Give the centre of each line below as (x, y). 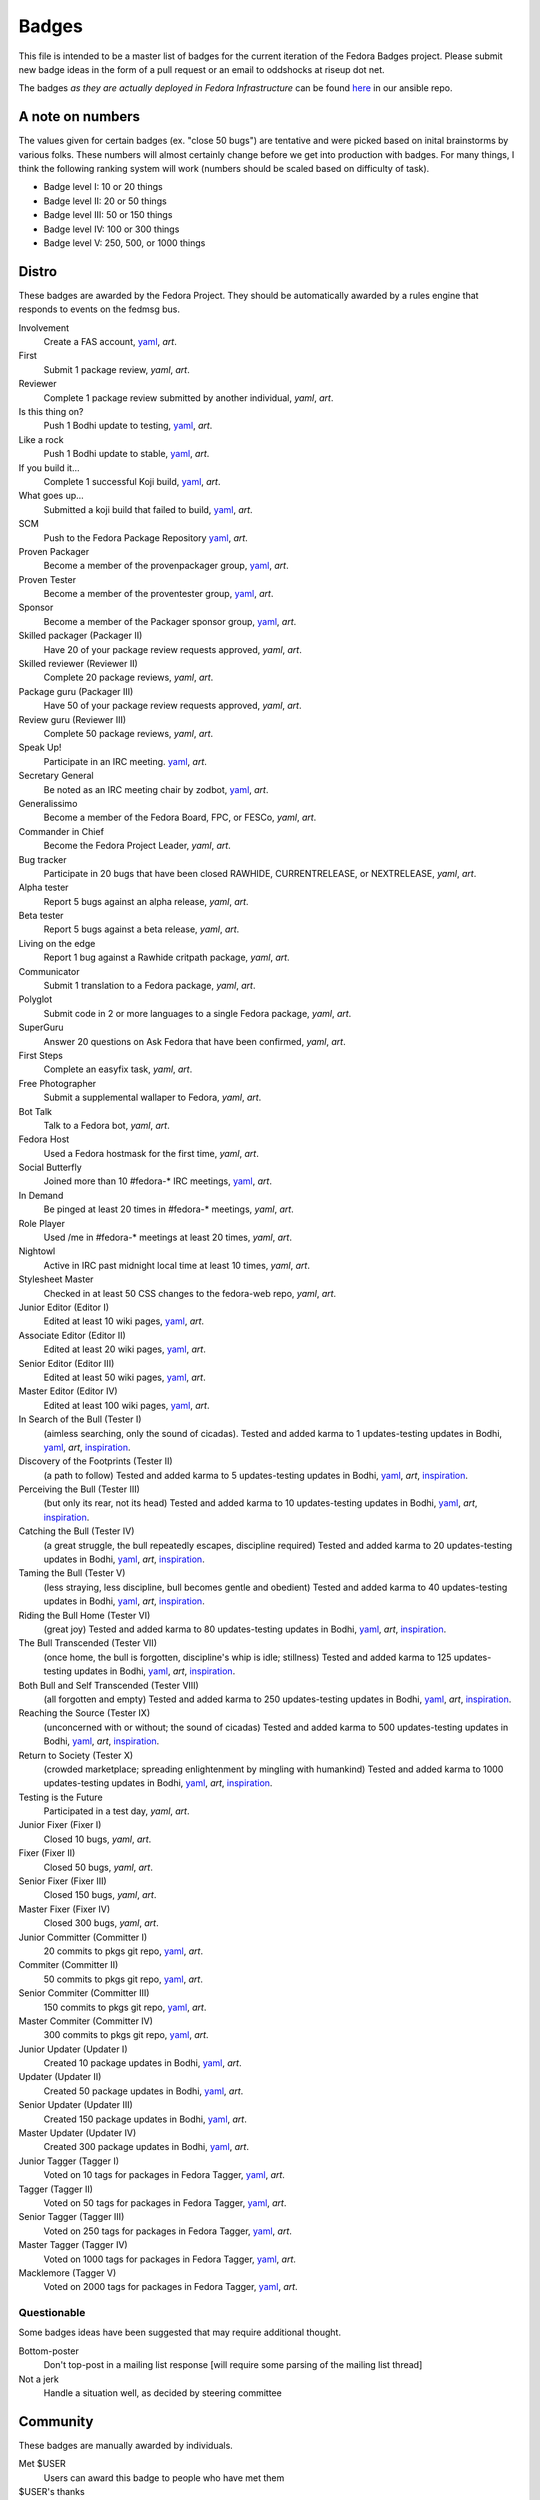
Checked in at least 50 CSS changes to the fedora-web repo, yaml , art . (190, 1293)
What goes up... (51, 496)
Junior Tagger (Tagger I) (69, 2161)
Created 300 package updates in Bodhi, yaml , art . (146, 2147)
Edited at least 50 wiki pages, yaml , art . (124, 1377)
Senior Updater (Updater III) (76, 2105)
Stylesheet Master (56, 1279)
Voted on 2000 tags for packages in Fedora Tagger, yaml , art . (171, 2287)
